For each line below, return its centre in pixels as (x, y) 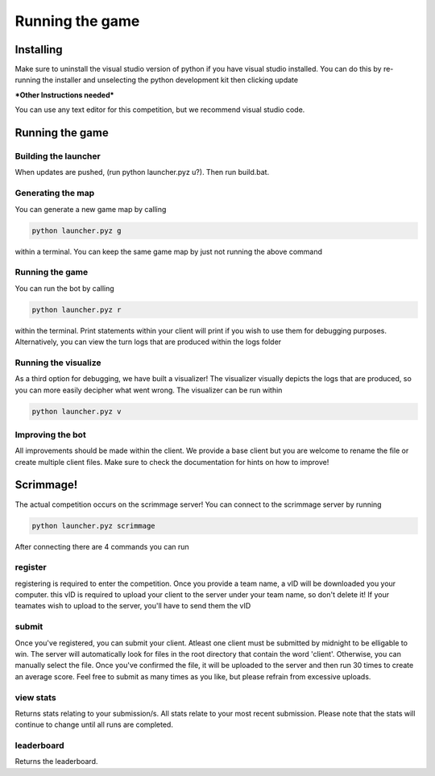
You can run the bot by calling (64, 288)
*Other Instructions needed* (64, 95)
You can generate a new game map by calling (91, 209)
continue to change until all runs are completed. (94, 724)
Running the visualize (58, 363)
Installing (39, 50)
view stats (35, 697)
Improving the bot (50, 434)
